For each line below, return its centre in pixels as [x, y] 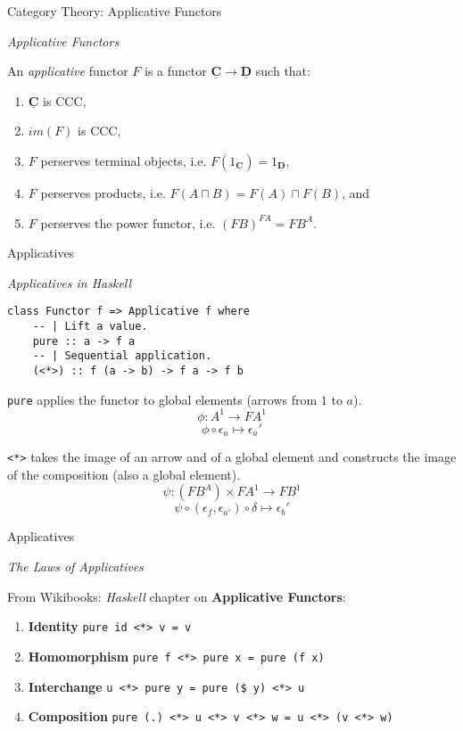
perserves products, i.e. [103, 192]
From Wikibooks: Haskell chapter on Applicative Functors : [177, 596]
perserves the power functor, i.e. [128, 222]
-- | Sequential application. [122, 356]
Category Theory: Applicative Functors [115, 11]
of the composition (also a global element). [124, 474]
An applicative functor [68, 71]
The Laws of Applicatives [75, 567]
